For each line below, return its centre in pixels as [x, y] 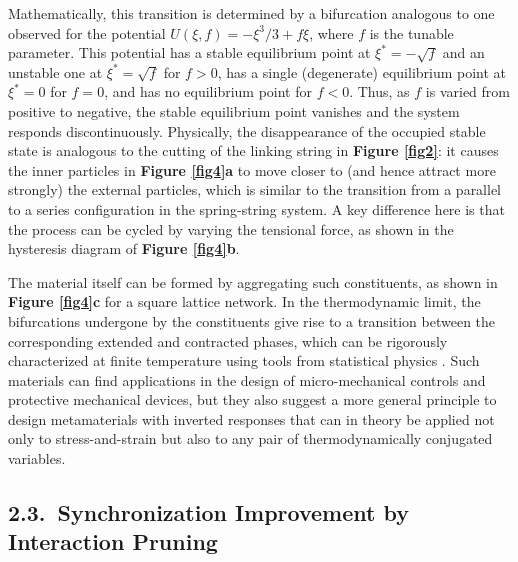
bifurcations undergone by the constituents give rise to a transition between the [252, 320]
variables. [37, 458]
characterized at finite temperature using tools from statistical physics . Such [244, 360]
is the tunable [411, 32]
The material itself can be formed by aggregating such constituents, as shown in [253, 281]
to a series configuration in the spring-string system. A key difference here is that [256, 208]
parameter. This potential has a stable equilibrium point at [189, 52]
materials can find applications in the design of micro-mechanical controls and [247, 379]
